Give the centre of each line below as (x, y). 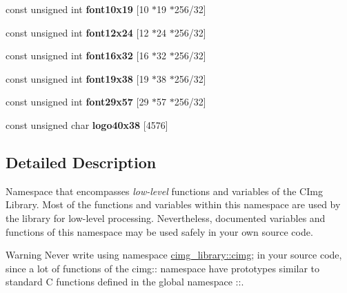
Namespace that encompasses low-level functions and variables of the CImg (164, 191)
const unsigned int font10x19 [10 (77, 9)
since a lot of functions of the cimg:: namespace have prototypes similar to (163, 268)
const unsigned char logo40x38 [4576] (87, 124)
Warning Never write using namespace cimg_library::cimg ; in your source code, (174, 255)
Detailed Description (81, 162)
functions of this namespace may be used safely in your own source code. (159, 231)
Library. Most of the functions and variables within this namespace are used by (173, 204)
